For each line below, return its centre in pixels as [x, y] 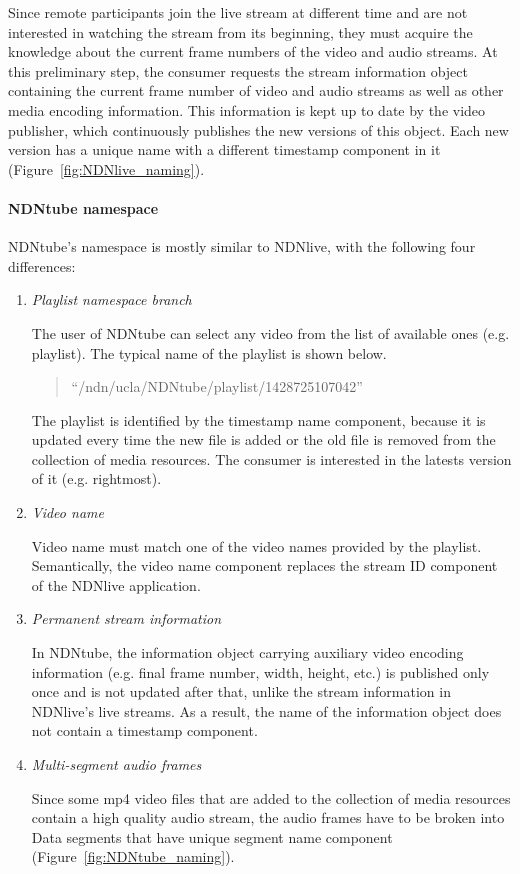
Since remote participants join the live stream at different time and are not [238, 12]
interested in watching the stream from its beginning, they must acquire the [240, 31]
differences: [42, 265]
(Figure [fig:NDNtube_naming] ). [133, 856]
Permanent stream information [126, 618]
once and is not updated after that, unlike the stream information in [241, 691]
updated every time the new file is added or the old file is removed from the [263, 439]
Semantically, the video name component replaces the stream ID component [264, 565]
